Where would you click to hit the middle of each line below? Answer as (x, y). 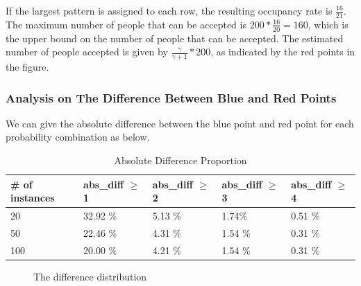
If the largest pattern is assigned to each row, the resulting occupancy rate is (169, 10)
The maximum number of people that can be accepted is (126, 24)
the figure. (27, 67)
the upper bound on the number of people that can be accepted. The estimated (175, 38)
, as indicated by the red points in (283, 52)
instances (33, 198)
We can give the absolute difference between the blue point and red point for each (180, 123)
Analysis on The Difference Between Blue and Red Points (171, 97)
